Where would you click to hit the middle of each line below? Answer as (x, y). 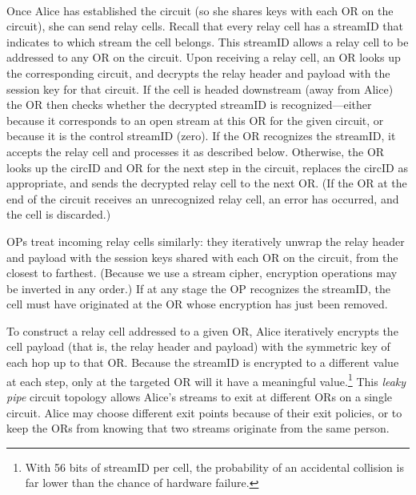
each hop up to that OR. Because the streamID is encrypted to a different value (203, 362)
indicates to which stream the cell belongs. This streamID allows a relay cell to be (208, 41)
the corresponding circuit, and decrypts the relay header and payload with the (198, 72)
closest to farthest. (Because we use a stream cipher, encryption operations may (202, 273)
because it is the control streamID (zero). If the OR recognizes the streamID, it (201, 136)
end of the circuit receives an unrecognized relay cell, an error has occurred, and (203, 198)
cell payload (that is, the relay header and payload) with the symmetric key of (198, 346)
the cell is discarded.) (59, 214)
